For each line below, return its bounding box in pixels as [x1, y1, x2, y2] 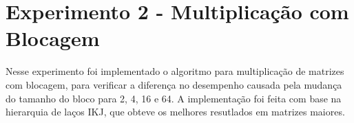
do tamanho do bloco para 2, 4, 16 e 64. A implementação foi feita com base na [6, 91, 342, 105]
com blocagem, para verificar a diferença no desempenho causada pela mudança [6, 77, 342, 91]
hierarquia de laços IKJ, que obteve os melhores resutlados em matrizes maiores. [6, 104, 345, 119]
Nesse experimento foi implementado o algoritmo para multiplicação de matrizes [6, 64, 344, 78]
